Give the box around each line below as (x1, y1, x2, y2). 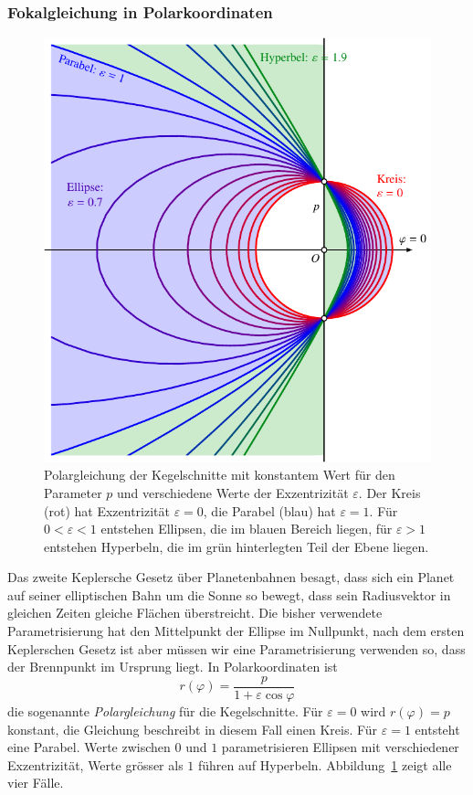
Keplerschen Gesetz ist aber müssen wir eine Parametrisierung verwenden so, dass (7, 639, 466, 658)
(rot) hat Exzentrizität (44, 501, 170, 520)
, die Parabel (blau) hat (203, 501, 336, 520)
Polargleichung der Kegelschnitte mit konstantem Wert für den (44, 465, 395, 484)
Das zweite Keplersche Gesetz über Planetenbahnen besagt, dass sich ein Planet (7, 567, 455, 587)
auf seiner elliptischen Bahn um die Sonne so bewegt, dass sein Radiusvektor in (7, 585, 451, 604)
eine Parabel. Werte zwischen (7, 737, 171, 757)
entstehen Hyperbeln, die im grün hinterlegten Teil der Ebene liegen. (44, 536, 429, 556)
